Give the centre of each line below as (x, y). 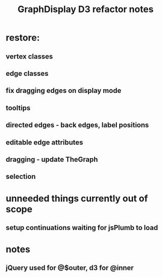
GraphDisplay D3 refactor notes (86, 9)
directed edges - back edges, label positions (77, 125)
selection (21, 177)
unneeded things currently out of (77, 198)
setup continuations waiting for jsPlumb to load (82, 228)
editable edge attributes (45, 142)
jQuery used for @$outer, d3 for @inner (70, 268)
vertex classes (29, 56)
